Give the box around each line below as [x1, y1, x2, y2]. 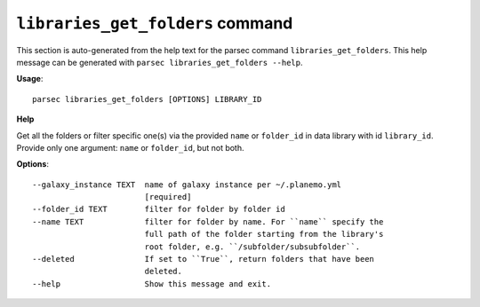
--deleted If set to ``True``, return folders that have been [32, 254, 375, 264]
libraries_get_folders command [16, 13, 293, 33]
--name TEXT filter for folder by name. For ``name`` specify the [32, 216, 384, 226]
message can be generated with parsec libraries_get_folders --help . [16, 57, 303, 67]
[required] [144, 192, 192, 202]
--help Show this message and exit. [32, 279, 271, 288]
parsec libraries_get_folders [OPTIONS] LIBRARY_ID [32, 94, 262, 104]
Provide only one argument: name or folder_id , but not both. [16, 142, 244, 153]
